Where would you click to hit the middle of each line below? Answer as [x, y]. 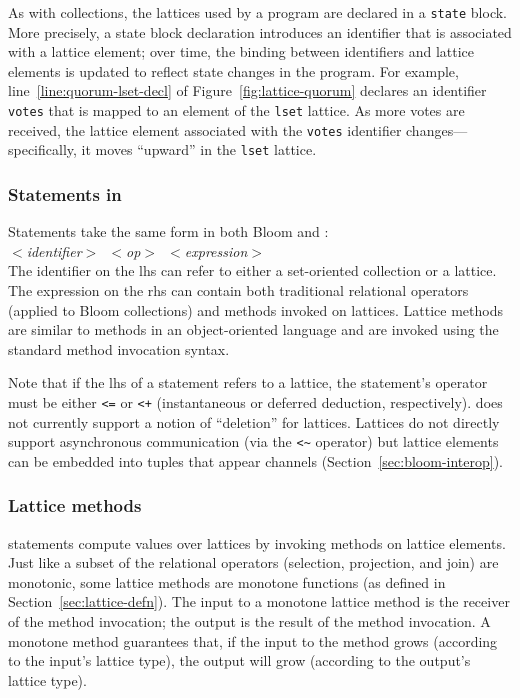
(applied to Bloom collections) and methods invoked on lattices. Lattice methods [255, 309]
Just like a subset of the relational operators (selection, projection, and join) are [253, 562]
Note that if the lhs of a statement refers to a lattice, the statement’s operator [248, 382]
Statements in [65, 193]
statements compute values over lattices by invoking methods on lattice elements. [257, 542]
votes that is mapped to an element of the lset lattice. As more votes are [236, 110]
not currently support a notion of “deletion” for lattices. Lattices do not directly [254, 421]
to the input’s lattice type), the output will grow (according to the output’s [239, 660]
